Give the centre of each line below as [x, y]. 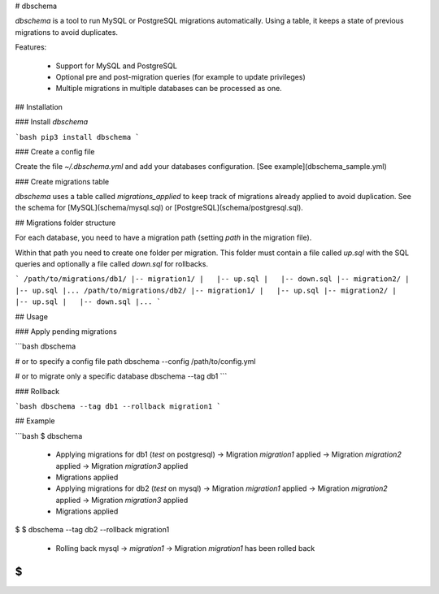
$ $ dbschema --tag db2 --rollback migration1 [92, 530]
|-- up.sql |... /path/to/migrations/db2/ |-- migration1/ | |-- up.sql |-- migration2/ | [206, 290]
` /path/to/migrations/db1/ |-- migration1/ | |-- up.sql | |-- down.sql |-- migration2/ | [212, 279]
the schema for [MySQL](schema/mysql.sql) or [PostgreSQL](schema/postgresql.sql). [159, 208]
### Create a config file [55, 151]
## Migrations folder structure [65, 223]
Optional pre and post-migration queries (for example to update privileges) [180, 76]
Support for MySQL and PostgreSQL [117, 66]
